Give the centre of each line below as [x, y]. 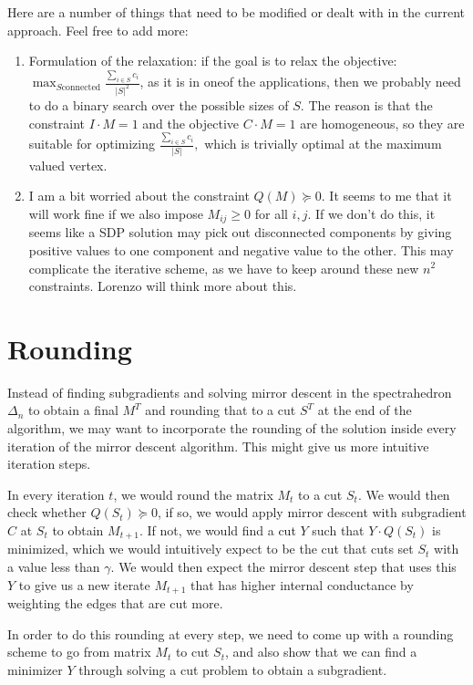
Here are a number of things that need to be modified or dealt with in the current [236, 12]
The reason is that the [370, 104]
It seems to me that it [391, 196]
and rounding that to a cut [221, 410]
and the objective [191, 123]
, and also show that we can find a [321, 652]
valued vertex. [68, 165]
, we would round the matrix [193, 494]
